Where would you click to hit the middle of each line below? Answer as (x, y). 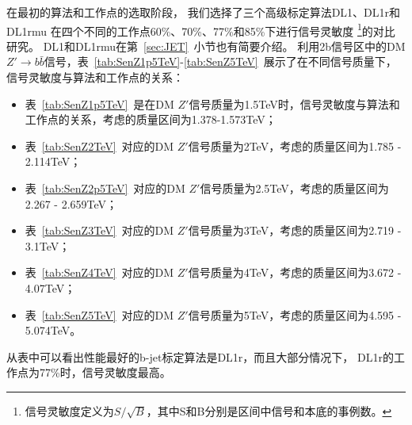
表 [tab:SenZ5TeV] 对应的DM (99, 314)
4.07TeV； (50, 287)
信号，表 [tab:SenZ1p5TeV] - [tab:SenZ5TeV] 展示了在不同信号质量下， (220, 61)
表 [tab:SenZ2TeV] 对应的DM (99, 145)
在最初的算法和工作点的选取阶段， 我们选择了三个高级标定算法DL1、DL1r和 (204, 12)
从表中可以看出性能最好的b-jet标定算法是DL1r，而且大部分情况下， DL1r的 (200, 356)
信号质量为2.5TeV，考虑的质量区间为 (294, 188)
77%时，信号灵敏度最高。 (105, 372)
